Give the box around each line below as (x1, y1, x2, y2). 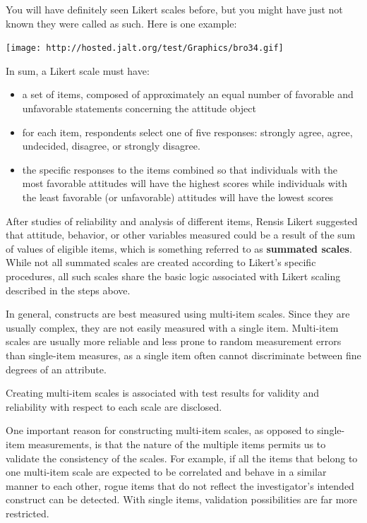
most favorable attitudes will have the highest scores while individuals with (22, 176, 348, 191)
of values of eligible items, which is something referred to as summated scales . (6, 241, 352, 256)
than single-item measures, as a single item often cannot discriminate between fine (6, 347, 361, 362)
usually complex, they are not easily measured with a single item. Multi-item (6, 320, 339, 335)
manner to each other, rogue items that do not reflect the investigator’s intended (6, 478, 354, 493)
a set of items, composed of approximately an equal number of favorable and (22, 87, 354, 102)
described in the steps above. (6, 282, 131, 297)
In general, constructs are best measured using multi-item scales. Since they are (6, 306, 350, 321)
